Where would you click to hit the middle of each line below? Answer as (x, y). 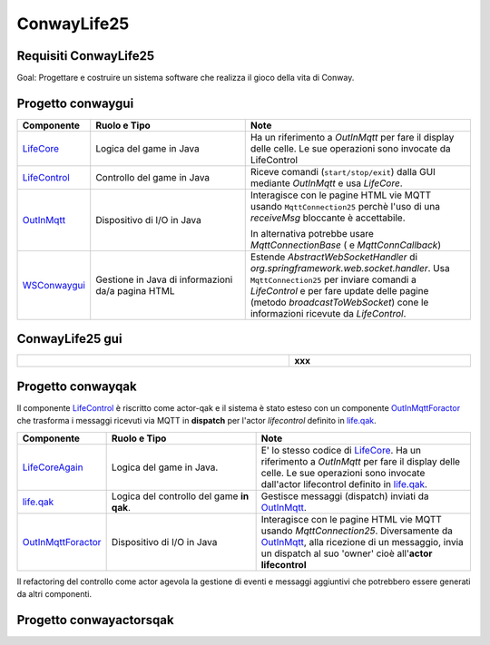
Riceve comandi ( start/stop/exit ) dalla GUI (343, 171)
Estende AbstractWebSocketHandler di (333, 257)
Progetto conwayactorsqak (95, 620)
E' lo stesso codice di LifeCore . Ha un (341, 450)
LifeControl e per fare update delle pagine (339, 290)
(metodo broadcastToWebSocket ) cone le (339, 302)
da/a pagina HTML (135, 290)
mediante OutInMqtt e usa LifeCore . (326, 183)
